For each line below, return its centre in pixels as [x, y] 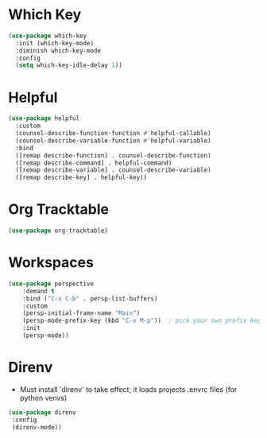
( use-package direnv [43, 412]
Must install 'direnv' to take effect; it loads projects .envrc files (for [128, 389]
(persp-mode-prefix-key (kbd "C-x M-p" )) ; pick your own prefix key [142, 321]
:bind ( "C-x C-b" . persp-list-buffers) [90, 298]
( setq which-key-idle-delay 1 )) [69, 65]
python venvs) [43, 397]
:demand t [39, 291]
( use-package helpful [44, 118]
